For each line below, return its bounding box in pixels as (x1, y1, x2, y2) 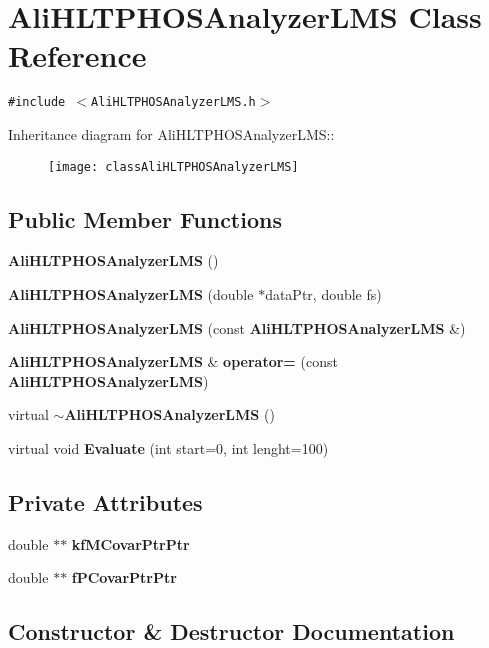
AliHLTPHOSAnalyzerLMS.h (91, 95, 256, 110)
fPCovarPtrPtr (71, 567, 177, 588)
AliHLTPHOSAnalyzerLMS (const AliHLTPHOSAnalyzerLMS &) (8, 317, 466, 338)
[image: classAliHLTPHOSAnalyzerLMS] (48, 159, 299, 174)
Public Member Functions (8, 203, 282, 234)
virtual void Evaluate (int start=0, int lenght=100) (8, 437, 329, 458)
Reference (8, 35, 147, 76)
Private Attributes (8, 486, 203, 517)
